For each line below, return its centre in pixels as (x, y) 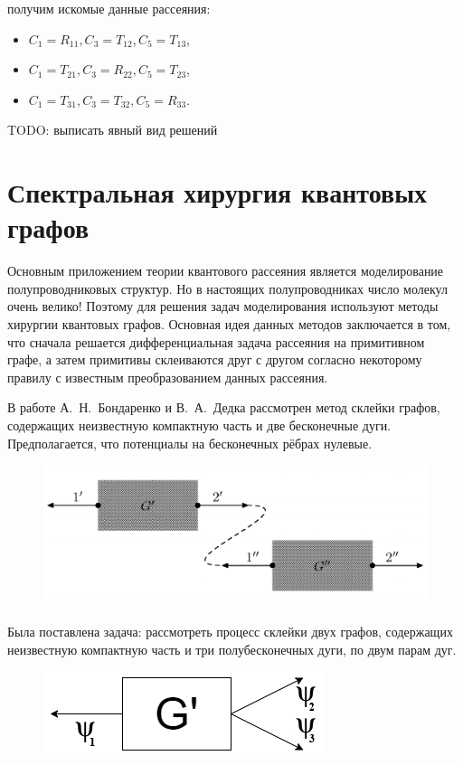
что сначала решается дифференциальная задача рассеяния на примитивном (216, 341)
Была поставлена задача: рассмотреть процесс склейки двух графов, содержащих (230, 631)
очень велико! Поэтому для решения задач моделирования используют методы (223, 306)
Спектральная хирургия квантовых (217, 192)
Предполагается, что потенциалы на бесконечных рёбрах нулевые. (190, 443)
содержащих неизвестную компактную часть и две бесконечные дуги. (199, 425)
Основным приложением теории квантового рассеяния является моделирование (226, 271)
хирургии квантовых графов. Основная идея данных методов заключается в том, (229, 324)
